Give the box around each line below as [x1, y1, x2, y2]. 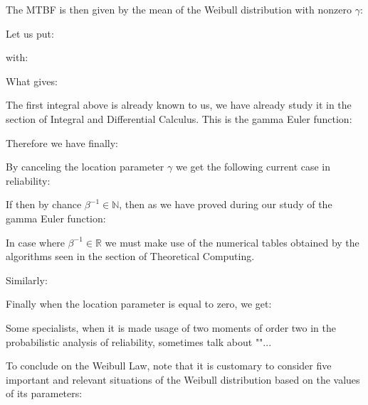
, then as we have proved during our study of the [119, 197, 332, 212]
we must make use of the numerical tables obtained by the [105, 234, 359, 249]
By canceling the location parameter [6, 159, 164, 174]
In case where [6, 234, 65, 249]
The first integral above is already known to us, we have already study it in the [6, 97, 352, 112]
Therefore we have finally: [6, 135, 118, 150]
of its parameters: [6, 386, 83, 401]
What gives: [6, 73, 58, 88]
